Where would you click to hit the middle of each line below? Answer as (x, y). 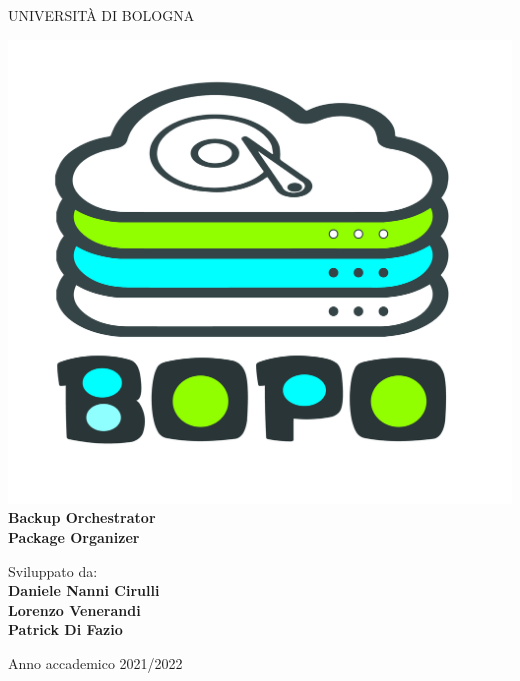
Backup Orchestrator (82, 517)
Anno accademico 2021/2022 (95, 662)
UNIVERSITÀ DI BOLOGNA (101, 15)
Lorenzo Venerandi (74, 609)
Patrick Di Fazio (65, 629)
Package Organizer (74, 536)
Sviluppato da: (53, 570)
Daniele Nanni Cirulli (84, 590)
